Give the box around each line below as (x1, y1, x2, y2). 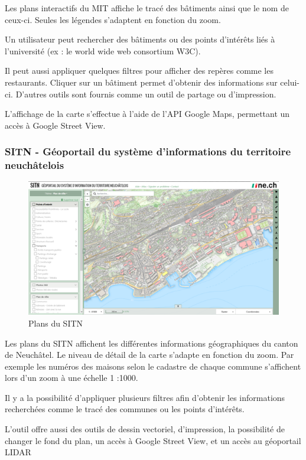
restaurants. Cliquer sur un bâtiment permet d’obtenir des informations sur (5, 76, 278, 88)
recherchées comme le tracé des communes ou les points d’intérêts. (5, 403, 245, 415)
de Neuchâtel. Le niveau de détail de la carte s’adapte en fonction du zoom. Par (5, 348, 294, 361)
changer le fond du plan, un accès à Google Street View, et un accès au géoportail (5, 434, 301, 446)
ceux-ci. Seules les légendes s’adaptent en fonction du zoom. (5, 13, 221, 25)
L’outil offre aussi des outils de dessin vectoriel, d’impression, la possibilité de (5, 423, 285, 435)
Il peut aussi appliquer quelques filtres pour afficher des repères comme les (5, 64, 274, 77)
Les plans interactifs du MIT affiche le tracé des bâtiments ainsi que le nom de (5, 2, 289, 14)
